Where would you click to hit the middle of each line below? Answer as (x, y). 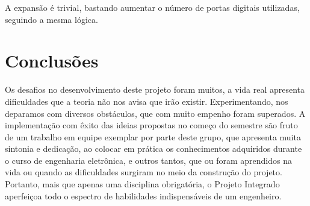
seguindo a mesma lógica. (51, 19)
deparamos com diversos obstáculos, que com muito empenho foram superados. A (155, 113)
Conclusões (52, 61)
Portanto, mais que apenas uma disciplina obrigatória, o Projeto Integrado (142, 184)
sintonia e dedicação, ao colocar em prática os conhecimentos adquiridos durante (153, 148)
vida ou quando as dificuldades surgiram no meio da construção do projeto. (144, 172)
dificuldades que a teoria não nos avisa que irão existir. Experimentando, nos (147, 101)
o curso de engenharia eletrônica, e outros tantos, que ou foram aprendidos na (148, 160)
